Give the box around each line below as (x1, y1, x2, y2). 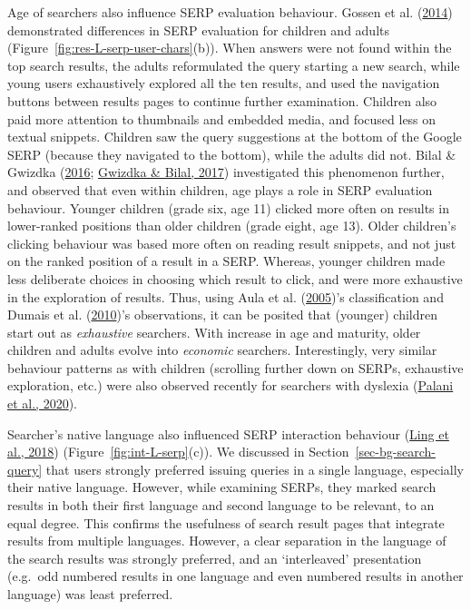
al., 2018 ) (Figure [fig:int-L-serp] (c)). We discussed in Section (7, 442, 349, 461)
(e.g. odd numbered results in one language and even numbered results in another (7, 566, 464, 585)
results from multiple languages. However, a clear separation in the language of (7, 531, 446, 550)
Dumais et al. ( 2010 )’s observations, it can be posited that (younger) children (7, 305, 437, 324)
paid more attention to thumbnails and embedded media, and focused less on (7, 109, 437, 128)
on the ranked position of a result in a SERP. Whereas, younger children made (7, 251, 446, 271)
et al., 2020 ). (7, 394, 78, 413)
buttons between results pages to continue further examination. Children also (7, 91, 437, 110)
